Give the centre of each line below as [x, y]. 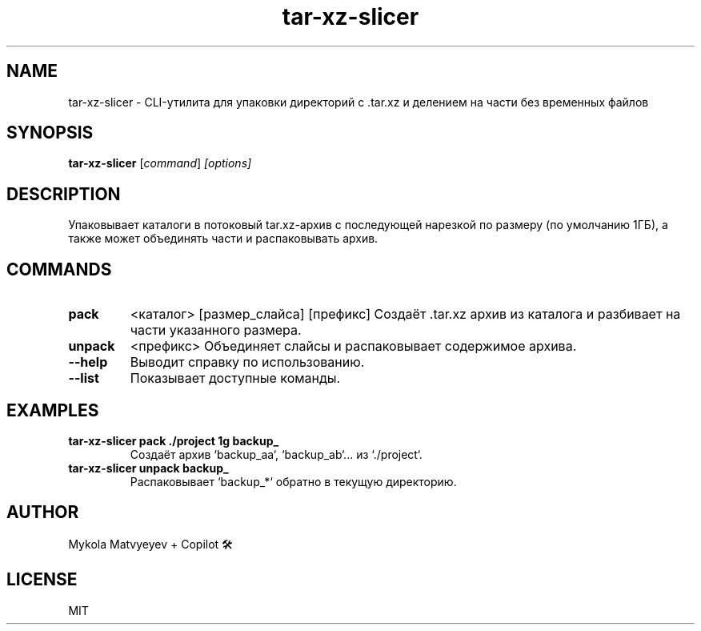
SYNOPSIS [50, 133]
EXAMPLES [53, 410]
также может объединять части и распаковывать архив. [223, 239]
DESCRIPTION [64, 194]
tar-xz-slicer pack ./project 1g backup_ [174, 440]
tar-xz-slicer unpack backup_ [148, 468]
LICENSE [42, 580]
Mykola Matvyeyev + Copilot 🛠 [150, 544]
